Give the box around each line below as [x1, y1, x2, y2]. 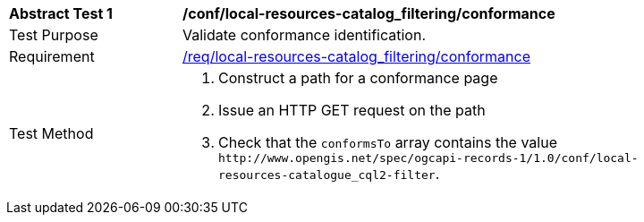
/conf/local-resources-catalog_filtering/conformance [182, 4, 555, 22]
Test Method [9, 124, 94, 142]
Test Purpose [9, 26, 98, 44]
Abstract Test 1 [9, 4, 113, 22]
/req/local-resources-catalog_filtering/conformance [182, 47, 530, 65]
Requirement [9, 47, 95, 65]
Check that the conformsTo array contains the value [218, 133, 557, 151]
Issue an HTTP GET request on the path [218, 101, 486, 119]
